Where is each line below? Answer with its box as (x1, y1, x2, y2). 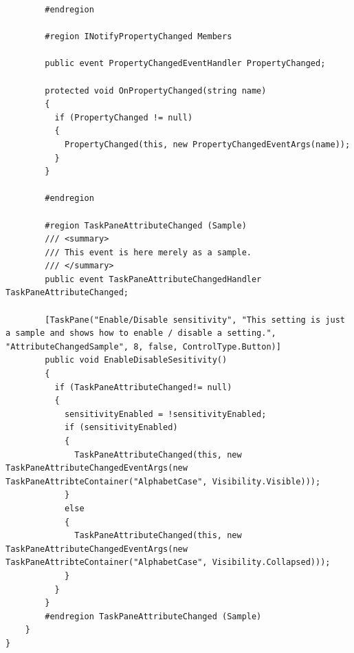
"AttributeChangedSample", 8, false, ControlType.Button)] (5, 341, 281, 352)
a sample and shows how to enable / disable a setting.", (5, 328, 276, 339)
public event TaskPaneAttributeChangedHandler (45, 274, 262, 284)
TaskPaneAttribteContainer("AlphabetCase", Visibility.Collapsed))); (5, 557, 331, 568)
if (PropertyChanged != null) (54, 112, 193, 122)
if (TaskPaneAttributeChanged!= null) (54, 382, 232, 392)
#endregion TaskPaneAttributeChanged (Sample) (45, 611, 262, 621)
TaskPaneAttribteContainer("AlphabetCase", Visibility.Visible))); (5, 476, 321, 486)
